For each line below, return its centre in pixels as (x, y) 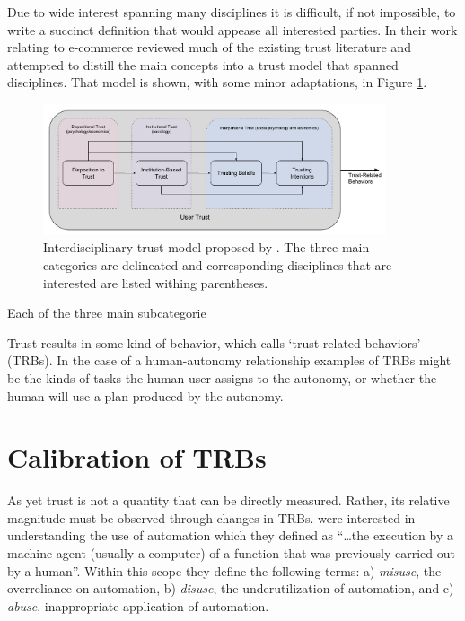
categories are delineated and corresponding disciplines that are (218, 265)
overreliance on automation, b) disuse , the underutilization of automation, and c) (231, 588)
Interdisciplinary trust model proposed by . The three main (206, 247)
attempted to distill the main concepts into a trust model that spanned (203, 64)
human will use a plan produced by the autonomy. (145, 395)
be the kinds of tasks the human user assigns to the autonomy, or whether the (222, 377)
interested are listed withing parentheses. (156, 282)
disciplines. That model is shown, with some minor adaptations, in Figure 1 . (217, 82)
